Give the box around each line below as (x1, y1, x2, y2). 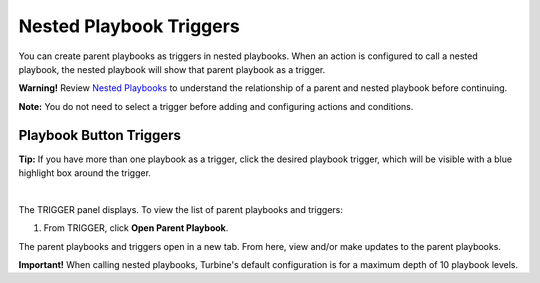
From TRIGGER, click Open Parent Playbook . (43, 222, 229, 234)
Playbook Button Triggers (18, 126, 182, 144)
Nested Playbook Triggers (18, 15, 240, 37)
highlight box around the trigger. (18, 167, 152, 179)
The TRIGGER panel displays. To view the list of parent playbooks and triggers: (18, 203, 344, 215)
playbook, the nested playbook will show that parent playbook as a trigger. (18, 63, 326, 75)
